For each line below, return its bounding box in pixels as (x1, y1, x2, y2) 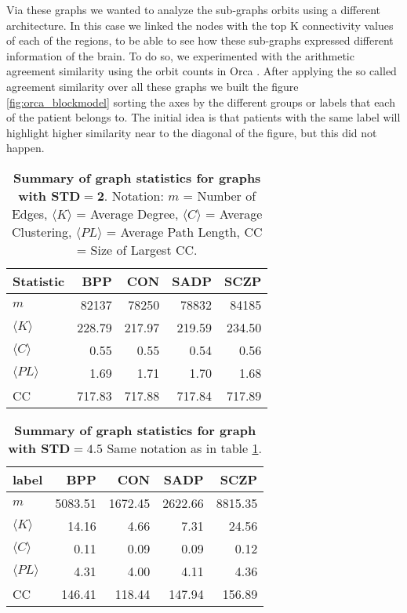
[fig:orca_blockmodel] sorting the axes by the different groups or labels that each (6, 93, 395, 110)
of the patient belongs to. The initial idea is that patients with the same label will (6, 109, 401, 125)
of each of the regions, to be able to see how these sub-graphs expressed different (6, 32, 394, 49)
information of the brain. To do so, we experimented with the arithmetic (6, 47, 354, 63)
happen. (6, 140, 45, 156)
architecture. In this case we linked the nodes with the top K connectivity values (6, 16, 394, 33)
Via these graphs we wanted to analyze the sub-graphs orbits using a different (6, 2, 380, 17)
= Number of (183, 186, 256, 205)
